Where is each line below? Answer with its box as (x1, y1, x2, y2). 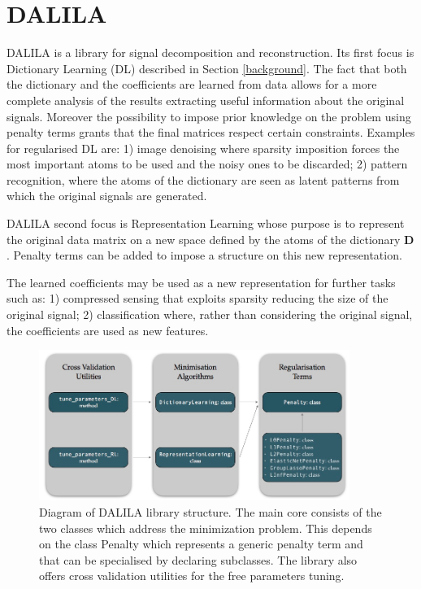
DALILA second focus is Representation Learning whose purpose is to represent (7, 215, 405, 232)
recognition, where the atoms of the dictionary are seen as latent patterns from (7, 171, 400, 188)
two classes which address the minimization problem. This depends (39, 519, 372, 536)
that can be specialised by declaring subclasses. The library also (39, 551, 358, 568)
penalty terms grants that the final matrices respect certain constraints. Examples (7, 124, 415, 141)
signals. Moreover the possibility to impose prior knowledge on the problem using (7, 107, 411, 124)
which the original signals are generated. (7, 187, 207, 204)
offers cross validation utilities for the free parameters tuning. (39, 567, 345, 584)
